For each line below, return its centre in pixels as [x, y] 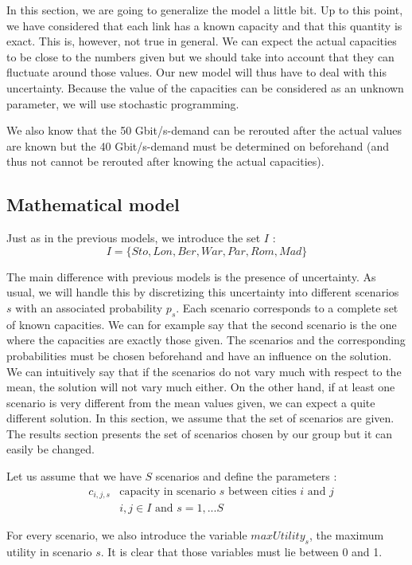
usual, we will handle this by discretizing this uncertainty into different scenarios [203, 292]
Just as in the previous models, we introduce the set [134, 238]
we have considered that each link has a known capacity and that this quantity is [204, 25]
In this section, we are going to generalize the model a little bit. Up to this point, [205, 10]
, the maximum [346, 535]
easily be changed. [51, 449]
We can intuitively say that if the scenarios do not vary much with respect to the [204, 371]
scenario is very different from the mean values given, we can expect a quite [191, 402]
